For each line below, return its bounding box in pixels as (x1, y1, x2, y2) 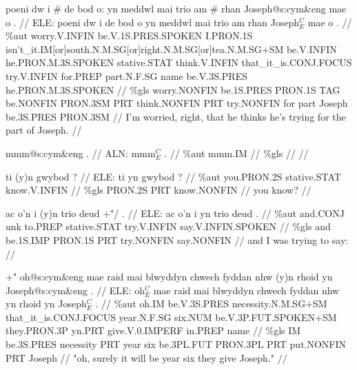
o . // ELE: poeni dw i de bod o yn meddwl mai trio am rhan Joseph (6, 14, 300, 29)
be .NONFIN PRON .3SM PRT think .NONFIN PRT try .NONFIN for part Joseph (6, 96, 348, 110)
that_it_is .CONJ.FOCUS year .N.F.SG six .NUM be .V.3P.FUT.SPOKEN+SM (6, 309, 337, 324)
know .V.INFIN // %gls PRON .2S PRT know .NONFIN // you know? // (6, 183, 312, 197)
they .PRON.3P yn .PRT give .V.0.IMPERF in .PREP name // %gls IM (6, 323, 301, 338)
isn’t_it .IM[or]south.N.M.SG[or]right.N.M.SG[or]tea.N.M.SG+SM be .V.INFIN (6, 41, 337, 56)
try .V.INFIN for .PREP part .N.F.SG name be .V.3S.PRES (6, 68, 247, 83)
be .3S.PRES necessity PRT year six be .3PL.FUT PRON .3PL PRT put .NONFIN (6, 337, 347, 351)
